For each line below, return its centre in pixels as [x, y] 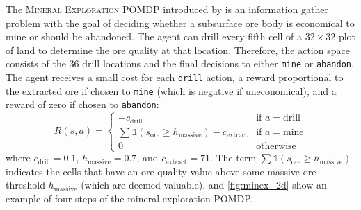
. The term [233, 158]
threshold [25, 185]
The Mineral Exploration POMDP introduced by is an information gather [167, 9]
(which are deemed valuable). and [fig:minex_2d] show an [204, 185]
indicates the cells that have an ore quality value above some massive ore [161, 171]
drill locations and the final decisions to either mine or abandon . [218, 63]
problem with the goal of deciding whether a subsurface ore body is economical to [180, 23]
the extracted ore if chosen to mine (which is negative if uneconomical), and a [171, 90]
